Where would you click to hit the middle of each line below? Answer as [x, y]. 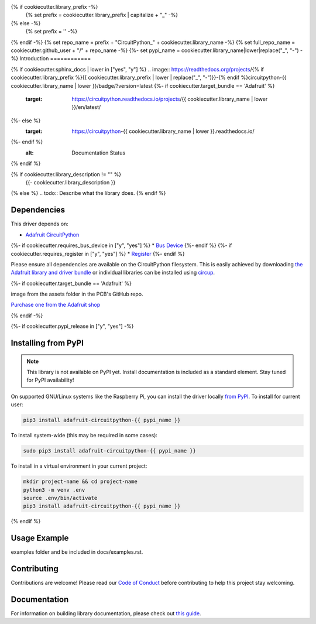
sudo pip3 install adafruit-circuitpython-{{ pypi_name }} [109, 451]
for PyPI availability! [50, 380]
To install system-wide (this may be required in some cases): [84, 436]
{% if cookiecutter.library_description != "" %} [66, 174]
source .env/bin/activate [60, 498]
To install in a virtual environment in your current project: [79, 466]
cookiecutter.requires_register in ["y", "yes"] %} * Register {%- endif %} [98, 253]
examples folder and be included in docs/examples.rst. [77, 552]
